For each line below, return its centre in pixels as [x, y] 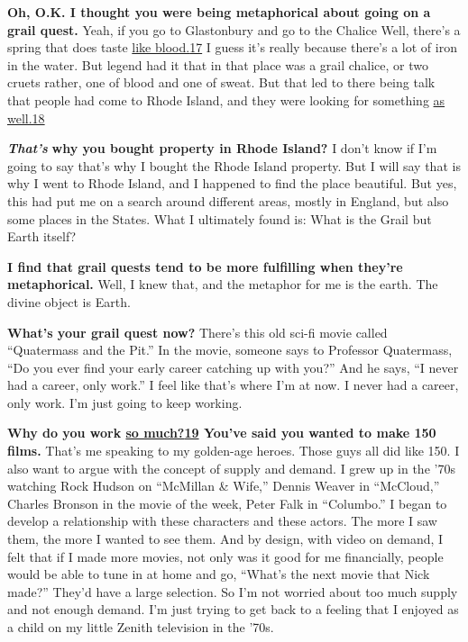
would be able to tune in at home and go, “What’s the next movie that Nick [219, 574]
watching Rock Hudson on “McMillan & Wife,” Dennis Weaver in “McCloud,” [224, 486]
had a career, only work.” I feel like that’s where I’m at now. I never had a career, [233, 385]
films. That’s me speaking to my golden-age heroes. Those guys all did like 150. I [234, 451]
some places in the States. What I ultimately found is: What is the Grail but [220, 218]
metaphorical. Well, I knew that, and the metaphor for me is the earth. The [223, 284]
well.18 [26, 118]
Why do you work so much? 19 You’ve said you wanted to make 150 [222, 433]
